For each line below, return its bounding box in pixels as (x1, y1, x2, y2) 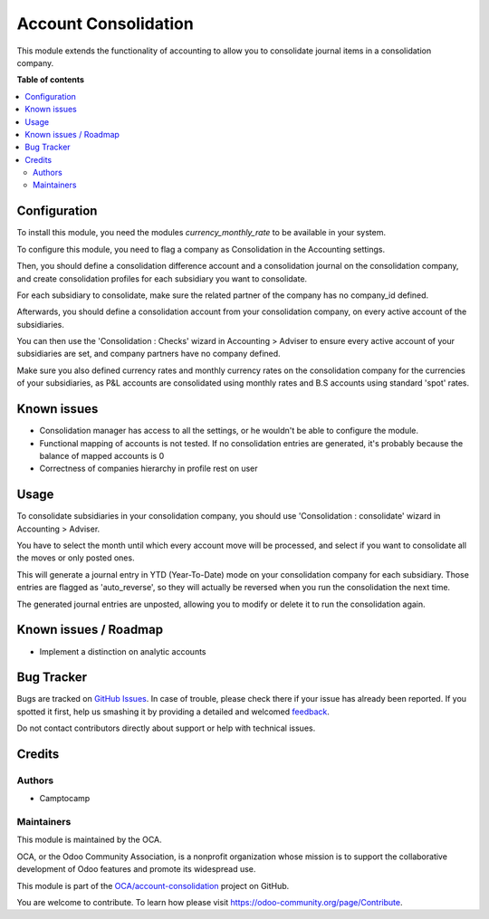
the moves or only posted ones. (16, 552, 135, 563)
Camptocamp (39, 793, 91, 804)
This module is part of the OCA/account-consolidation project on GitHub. (16, 880, 290, 891)
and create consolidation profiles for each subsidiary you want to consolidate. (16, 273, 308, 284)
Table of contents (16, 74, 85, 85)
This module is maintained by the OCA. (16, 834, 162, 846)
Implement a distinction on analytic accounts (39, 646, 206, 656)
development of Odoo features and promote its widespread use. (16, 864, 256, 875)
